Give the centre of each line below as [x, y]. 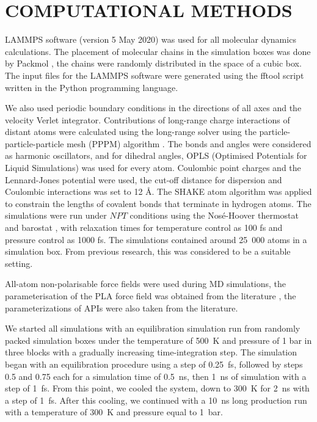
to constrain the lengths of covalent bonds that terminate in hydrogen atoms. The [158, 203]
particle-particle [35, 143]
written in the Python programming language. [92, 87]
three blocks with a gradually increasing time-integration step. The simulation [151, 352]
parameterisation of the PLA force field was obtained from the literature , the [151, 296]
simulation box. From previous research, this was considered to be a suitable [148, 251]
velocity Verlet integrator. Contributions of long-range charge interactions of [148, 119]
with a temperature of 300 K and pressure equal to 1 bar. [114, 412]
